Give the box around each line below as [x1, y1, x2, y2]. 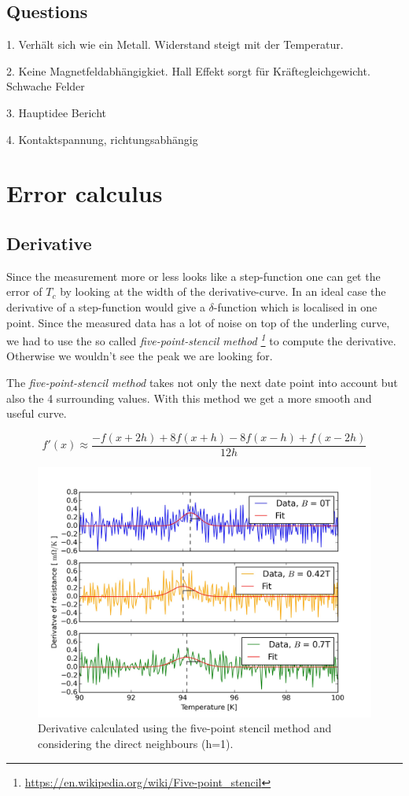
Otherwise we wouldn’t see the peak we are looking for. [6, 348, 273, 364]
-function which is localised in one [213, 298, 378, 315]
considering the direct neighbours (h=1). [38, 735, 234, 751]
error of [6, 283, 42, 300]
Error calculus [6, 177, 163, 209]
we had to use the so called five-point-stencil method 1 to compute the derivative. [6, 330, 396, 348]
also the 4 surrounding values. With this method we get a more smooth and [6, 389, 372, 406]
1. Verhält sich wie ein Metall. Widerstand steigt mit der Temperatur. [6, 36, 344, 53]
